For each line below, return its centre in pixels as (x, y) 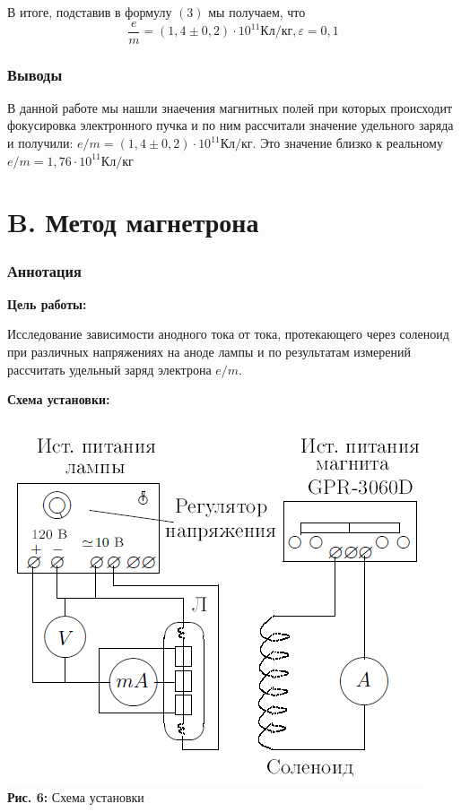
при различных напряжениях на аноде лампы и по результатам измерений (209, 352)
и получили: (40, 143)
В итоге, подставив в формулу (90, 12)
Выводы (35, 74)
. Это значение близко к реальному (348, 143)
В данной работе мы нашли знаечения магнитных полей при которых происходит (230, 107)
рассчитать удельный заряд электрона (109, 369)
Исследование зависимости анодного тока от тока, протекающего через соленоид (228, 334)
